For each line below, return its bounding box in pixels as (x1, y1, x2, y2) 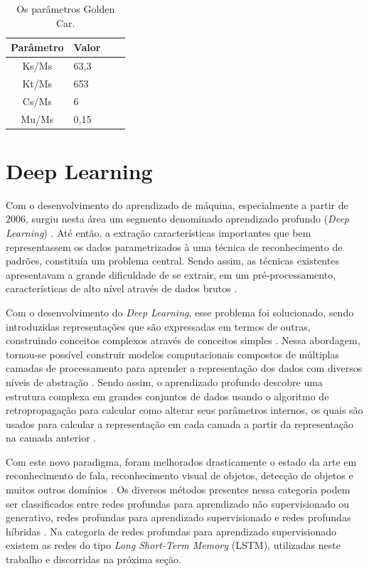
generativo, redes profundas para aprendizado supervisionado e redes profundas (6, 510, 351, 525)
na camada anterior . (6, 430, 97, 445)
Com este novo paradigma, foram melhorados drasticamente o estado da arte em (6, 454, 357, 469)
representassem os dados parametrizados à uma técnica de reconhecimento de (6, 239, 343, 254)
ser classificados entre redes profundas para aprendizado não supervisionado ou (6, 496, 350, 511)
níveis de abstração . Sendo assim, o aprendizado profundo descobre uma (6, 374, 323, 389)
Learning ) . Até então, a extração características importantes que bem (6, 225, 311, 240)
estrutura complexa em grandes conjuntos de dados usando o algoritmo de (6, 388, 329, 403)
